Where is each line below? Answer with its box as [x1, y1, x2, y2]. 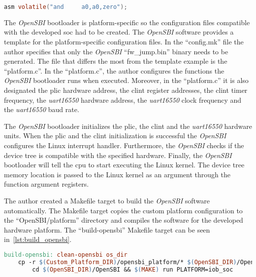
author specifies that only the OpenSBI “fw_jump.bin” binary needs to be [4, 46, 228, 56]
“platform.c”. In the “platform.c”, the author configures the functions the [4, 65, 224, 76]
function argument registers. [4, 179, 89, 189]
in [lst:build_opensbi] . [4, 234, 72, 244]
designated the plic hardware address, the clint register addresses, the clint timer [4, 85, 248, 95]
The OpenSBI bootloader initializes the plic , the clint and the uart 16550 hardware [4, 120, 253, 131]
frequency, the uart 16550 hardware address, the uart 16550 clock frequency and [4, 94, 242, 105]
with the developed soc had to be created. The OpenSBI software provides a [4, 27, 234, 37]
